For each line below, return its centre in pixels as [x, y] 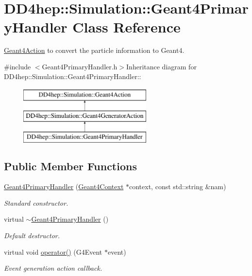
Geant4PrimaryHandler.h [80, 66]
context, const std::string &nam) [178, 187]
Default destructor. [32, 235]
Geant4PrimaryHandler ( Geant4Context [64, 187]
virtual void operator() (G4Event [53, 252]
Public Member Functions [70, 166]
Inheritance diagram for [161, 66]
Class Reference [126, 27]
